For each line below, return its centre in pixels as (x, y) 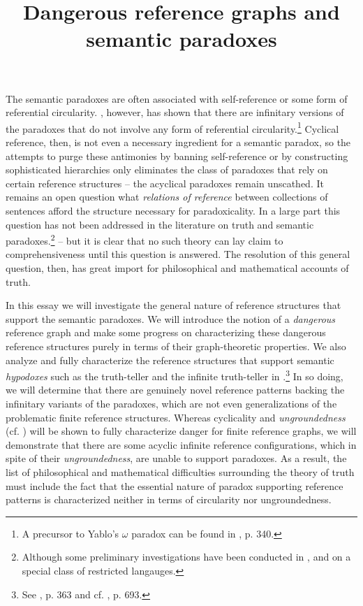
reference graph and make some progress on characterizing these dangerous (166, 332)
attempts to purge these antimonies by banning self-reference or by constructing (177, 156)
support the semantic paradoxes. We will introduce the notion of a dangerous (171, 318)
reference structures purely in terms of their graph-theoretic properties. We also (176, 346)
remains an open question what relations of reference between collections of (167, 197)
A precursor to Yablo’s (71, 533)
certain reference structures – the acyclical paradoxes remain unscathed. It (165, 183)
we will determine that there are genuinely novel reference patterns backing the (175, 390)
